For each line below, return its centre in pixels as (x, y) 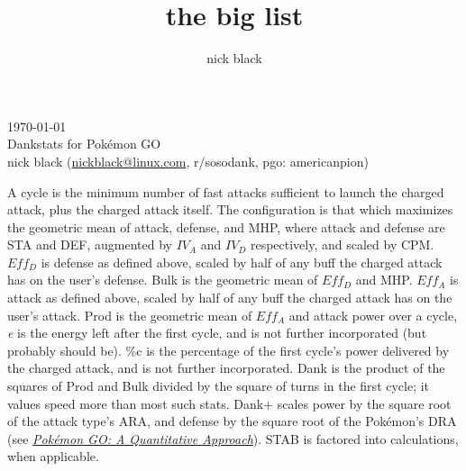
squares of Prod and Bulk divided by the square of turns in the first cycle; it (219, 386)
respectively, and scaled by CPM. (342, 245)
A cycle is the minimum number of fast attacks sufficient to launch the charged (226, 191)
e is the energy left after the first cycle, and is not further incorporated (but (217, 333)
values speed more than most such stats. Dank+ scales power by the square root (229, 403)
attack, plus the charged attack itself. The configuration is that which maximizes (230, 209)
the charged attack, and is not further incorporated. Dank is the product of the (226, 368)
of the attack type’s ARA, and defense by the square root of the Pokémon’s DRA (232, 421)
